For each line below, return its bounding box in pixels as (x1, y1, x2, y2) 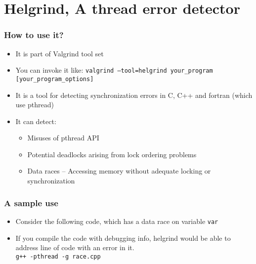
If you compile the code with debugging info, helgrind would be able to (15, 232, 231, 243)
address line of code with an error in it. (15, 242, 134, 253)
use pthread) (15, 99, 54, 110)
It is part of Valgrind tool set (15, 48, 104, 58)
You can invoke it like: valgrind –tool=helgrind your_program (15, 65, 213, 75)
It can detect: (15, 116, 56, 126)
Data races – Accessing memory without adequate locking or (27, 166, 211, 176)
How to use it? (4, 29, 64, 41)
